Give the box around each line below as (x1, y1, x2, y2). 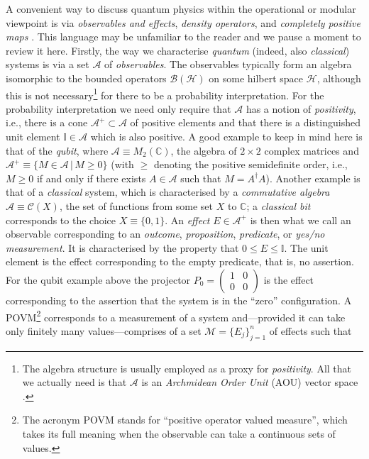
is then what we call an (250, 212, 351, 227)
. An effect (165, 212, 210, 227)
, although (316, 70, 361, 85)
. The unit (284, 240, 329, 255)
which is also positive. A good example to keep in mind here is (90, 129, 363, 143)
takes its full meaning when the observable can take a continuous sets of (22, 426, 336, 441)
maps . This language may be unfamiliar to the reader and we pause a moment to (6, 29, 361, 44)
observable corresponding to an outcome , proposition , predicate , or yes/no (6, 226, 325, 241)
